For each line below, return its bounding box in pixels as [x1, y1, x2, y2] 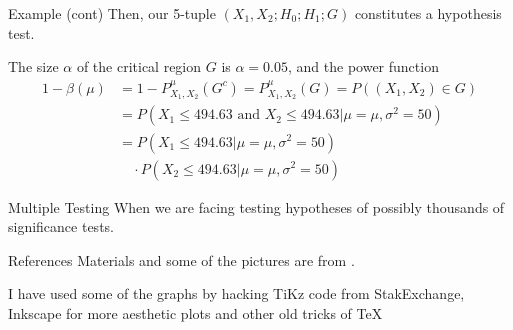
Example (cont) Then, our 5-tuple [8, 3, 216, 23]
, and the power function [288, 56, 439, 77]
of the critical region [76, 56, 202, 77]
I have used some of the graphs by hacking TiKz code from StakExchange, [8, 283, 465, 304]
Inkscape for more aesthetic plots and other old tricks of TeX [8, 302, 383, 323]
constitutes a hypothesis [354, 3, 502, 23]
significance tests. [8, 216, 114, 237]
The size [8, 56, 59, 77]
